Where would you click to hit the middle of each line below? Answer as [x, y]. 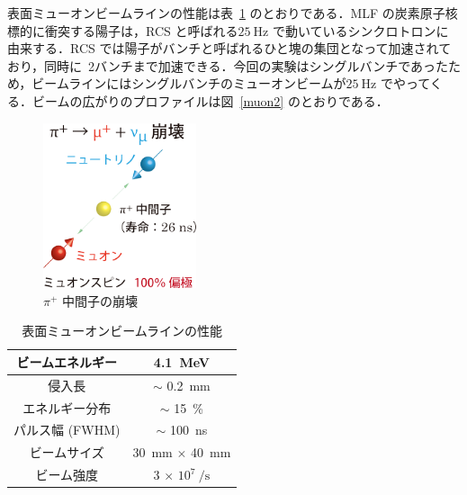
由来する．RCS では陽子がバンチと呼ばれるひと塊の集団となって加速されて [229, 48]
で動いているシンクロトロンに [360, 30]
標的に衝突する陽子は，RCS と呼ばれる [123, 30]
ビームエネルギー [67, 361]
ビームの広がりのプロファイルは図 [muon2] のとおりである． [210, 100]
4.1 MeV [181, 361]
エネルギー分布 [67, 407]
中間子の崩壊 [100, 300]
